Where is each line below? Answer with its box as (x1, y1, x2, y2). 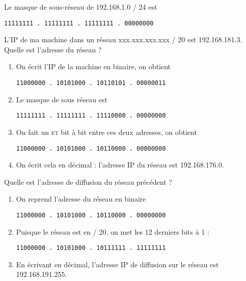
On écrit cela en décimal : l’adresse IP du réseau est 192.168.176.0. (16, 159, 224, 170)
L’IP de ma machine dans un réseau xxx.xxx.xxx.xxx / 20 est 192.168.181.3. (4, 34, 242, 45)
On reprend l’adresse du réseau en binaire (16, 193, 146, 204)
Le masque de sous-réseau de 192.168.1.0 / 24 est (4, 2, 157, 12)
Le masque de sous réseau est (16, 94, 107, 104)
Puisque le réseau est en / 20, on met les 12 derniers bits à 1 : (16, 226, 209, 237)
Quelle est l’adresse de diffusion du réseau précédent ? (4, 176, 172, 187)
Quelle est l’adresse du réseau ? (4, 44, 102, 54)
